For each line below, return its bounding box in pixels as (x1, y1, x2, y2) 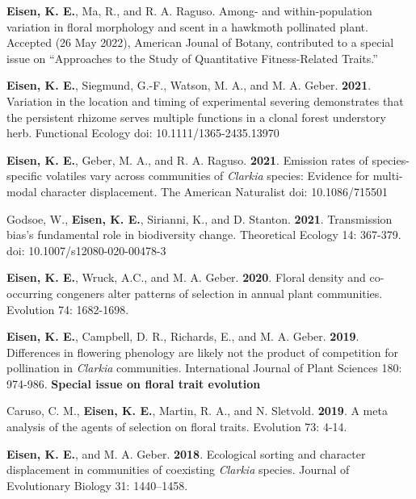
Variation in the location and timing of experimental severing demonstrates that (6, 92, 404, 109)
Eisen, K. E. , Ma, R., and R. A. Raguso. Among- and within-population (6, 2, 372, 19)
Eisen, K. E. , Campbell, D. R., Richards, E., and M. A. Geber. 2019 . (6, 328, 359, 345)
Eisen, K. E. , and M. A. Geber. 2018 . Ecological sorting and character (6, 445, 366, 462)
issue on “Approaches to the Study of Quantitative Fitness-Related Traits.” (6, 49, 378, 66)
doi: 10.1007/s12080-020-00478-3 (6, 241, 166, 258)
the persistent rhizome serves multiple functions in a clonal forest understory (6, 108, 386, 125)
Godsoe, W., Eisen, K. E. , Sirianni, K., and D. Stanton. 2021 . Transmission (6, 210, 393, 227)
